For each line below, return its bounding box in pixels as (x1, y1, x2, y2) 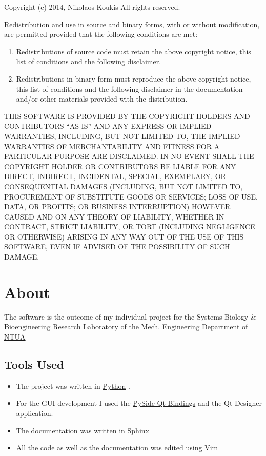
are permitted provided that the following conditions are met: (4, 29, 198, 39)
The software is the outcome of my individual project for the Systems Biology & (4, 311, 256, 322)
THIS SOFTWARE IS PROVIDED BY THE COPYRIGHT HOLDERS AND (4, 110, 250, 121)
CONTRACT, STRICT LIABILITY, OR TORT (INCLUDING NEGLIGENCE (4, 221, 255, 232)
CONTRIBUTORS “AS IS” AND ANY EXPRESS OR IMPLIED (4, 121, 212, 131)
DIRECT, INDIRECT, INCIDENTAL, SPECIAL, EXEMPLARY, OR (4, 171, 226, 182)
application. (16, 407, 53, 418)
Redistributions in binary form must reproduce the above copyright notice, (16, 73, 251, 84)
